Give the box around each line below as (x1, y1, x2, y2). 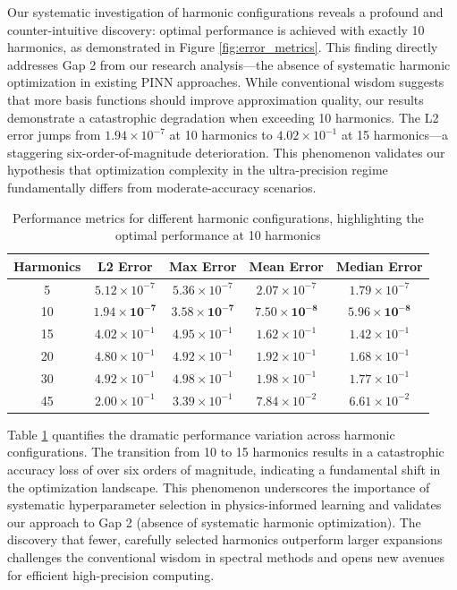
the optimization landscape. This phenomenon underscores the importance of (7, 477, 430, 496)
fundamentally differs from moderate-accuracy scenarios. (7, 177, 317, 196)
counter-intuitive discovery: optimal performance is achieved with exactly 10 (7, 20, 425, 38)
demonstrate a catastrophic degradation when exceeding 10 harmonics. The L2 (7, 107, 439, 126)
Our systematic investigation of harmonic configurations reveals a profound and (7, 3, 444, 21)
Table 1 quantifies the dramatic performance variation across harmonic (7, 424, 395, 443)
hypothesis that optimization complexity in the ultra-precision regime (7, 160, 388, 179)
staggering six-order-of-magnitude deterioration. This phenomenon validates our (7, 142, 445, 161)
